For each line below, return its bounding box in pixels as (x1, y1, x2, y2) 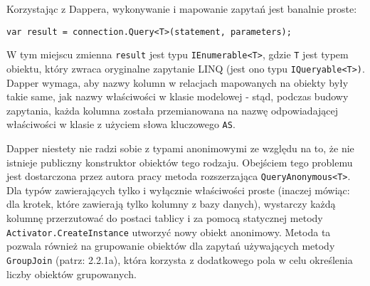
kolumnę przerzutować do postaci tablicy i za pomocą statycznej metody (6, 211, 323, 226)
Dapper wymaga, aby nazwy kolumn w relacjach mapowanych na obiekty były (6, 75, 349, 90)
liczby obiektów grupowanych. (6, 266, 137, 281)
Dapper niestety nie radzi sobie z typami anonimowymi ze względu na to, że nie (6, 141, 354, 155)
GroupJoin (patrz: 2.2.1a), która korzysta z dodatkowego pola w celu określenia (6, 252, 353, 267)
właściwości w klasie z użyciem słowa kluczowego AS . (6, 117, 236, 132)
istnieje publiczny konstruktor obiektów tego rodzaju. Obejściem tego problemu (6, 154, 353, 169)
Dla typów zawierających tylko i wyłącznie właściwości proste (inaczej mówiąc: (6, 182, 350, 197)
